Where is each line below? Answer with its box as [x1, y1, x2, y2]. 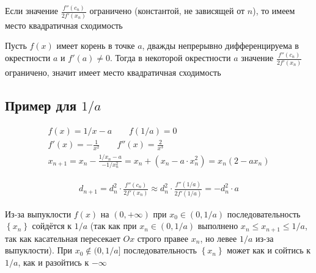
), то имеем [252, 4, 295, 17]
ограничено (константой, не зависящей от [89, 4, 245, 17]
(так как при [90, 219, 137, 232]
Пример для [5, 95, 77, 114]
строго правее [137, 231, 189, 244]
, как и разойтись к [18, 255, 89, 268]
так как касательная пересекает [5, 231, 120, 244]
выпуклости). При [5, 244, 73, 257]
